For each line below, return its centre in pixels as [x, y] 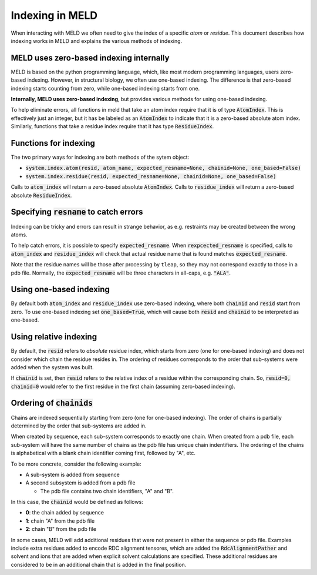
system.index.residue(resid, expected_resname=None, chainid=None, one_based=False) [151, 176]
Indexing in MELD [54, 15]
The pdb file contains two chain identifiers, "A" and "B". [107, 491]
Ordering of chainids [52, 403]
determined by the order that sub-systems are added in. [79, 426]
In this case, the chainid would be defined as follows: [77, 502]
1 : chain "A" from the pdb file [60, 521]
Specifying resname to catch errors [77, 212]
